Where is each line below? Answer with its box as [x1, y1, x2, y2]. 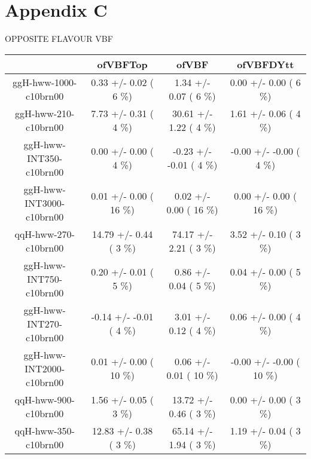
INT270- [27, 316, 62, 331]
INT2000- [25, 361, 65, 375]
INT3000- [25, 195, 65, 210]
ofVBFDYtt [237, 57, 294, 71]
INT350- [27, 151, 62, 165]
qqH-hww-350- [14, 423, 75, 437]
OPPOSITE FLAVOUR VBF [5, 32, 113, 45]
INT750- [27, 271, 62, 286]
